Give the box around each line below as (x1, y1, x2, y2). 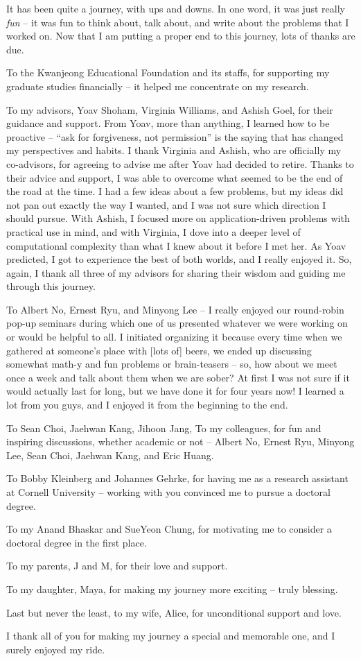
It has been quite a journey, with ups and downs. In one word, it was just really (6, 1, 345, 15)
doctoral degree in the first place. (6, 535, 147, 549)
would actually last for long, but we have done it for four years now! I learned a (6, 384, 344, 398)
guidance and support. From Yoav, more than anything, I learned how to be (6, 116, 330, 130)
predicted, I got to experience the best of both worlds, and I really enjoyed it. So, (6, 252, 352, 266)
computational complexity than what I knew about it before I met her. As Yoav (6, 238, 346, 252)
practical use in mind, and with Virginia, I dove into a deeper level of (6, 224, 301, 239)
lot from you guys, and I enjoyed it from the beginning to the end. (6, 397, 288, 412)
